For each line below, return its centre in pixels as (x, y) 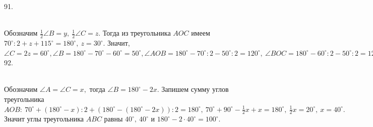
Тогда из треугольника (137, 33)
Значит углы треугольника (44, 119)
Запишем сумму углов (195, 89)
